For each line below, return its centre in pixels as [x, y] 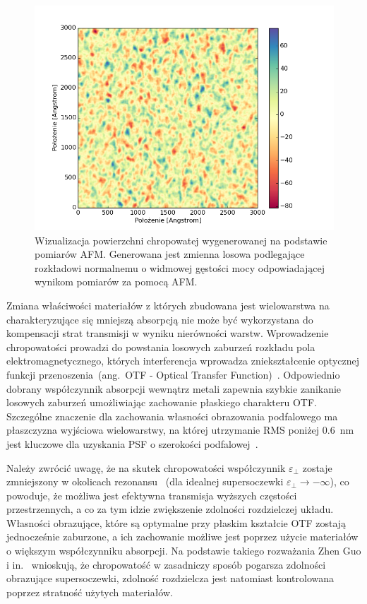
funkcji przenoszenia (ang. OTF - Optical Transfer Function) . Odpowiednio [173, 374]
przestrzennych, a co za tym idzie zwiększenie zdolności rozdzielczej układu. [170, 509]
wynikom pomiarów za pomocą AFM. [116, 282]
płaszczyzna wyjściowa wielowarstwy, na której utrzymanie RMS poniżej [163, 430]
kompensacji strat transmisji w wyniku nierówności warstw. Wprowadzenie [168, 333]
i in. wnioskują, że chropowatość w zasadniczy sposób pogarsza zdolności [166, 564]
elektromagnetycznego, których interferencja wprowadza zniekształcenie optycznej [183, 361]
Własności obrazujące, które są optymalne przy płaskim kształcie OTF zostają [176, 522]
